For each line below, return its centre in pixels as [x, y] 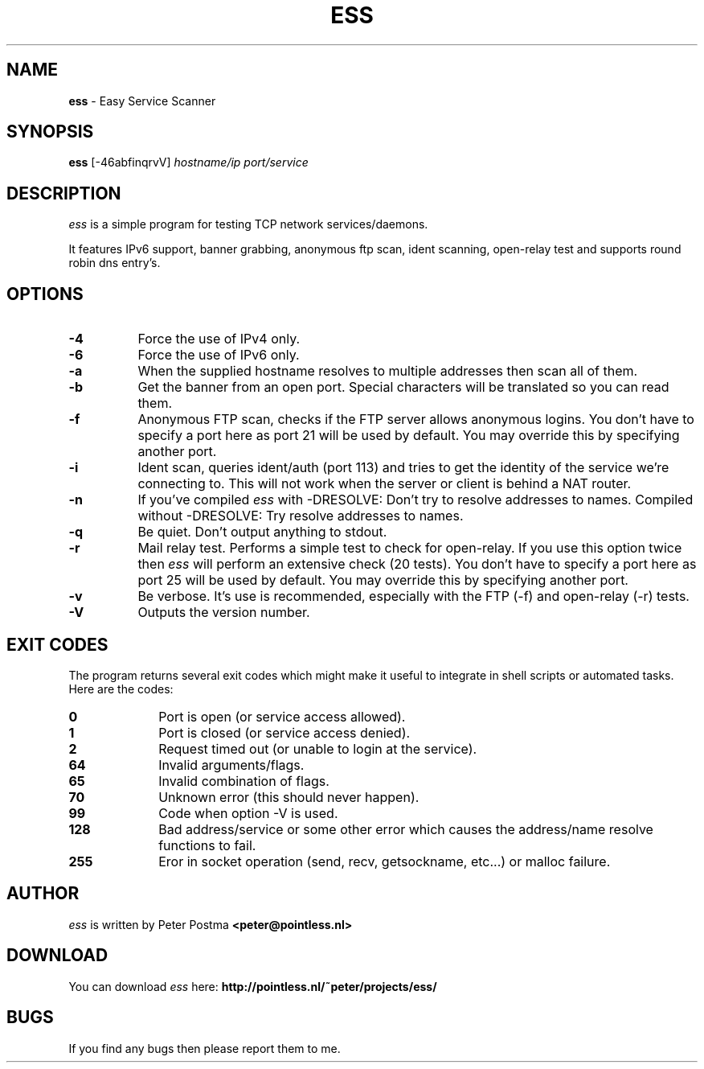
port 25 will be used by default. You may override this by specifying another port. [383, 580]
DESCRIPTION [64, 193]
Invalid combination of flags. [244, 781]
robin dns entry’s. [115, 263]
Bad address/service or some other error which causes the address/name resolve [406, 829]
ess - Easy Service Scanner [142, 101]
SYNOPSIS [50, 132]
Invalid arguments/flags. [231, 765]
